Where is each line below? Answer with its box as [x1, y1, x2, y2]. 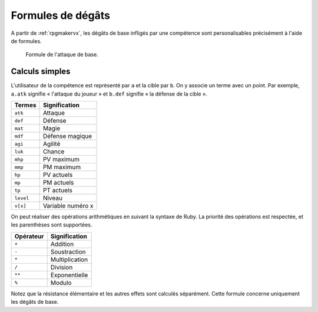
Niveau [42, 194, 63, 202]
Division [50, 263, 73, 271]
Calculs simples [11, 67, 71, 77]
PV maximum [42, 155, 79, 163]
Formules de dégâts [11, 9, 110, 22]
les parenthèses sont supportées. [11, 221, 92, 228]
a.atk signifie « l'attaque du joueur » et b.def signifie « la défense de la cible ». [11, 90, 207, 97]
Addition [50, 239, 74, 248]
